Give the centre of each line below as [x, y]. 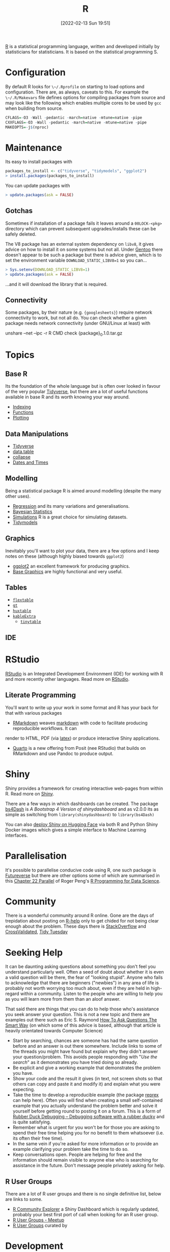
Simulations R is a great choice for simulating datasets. [70, 517]
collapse [21, 457]
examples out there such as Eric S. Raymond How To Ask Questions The [81, 1020]
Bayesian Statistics [32, 511]
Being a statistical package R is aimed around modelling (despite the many [83, 490]
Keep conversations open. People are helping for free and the [77, 1154]
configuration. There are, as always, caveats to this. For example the [77, 92]
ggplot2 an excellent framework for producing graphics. [71, 566]
